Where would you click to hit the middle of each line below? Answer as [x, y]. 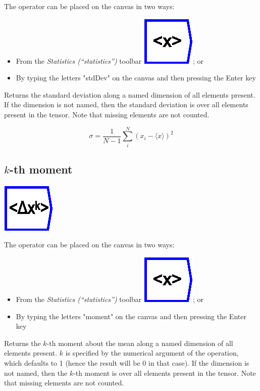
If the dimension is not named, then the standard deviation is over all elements [126, 104]
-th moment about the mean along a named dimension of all [140, 343]
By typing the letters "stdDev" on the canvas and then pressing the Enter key [136, 78]
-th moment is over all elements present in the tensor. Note [165, 373]
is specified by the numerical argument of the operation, [152, 353]
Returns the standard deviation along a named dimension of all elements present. [130, 94]
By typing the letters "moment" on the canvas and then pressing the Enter [131, 316]
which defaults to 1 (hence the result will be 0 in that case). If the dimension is [127, 363]
